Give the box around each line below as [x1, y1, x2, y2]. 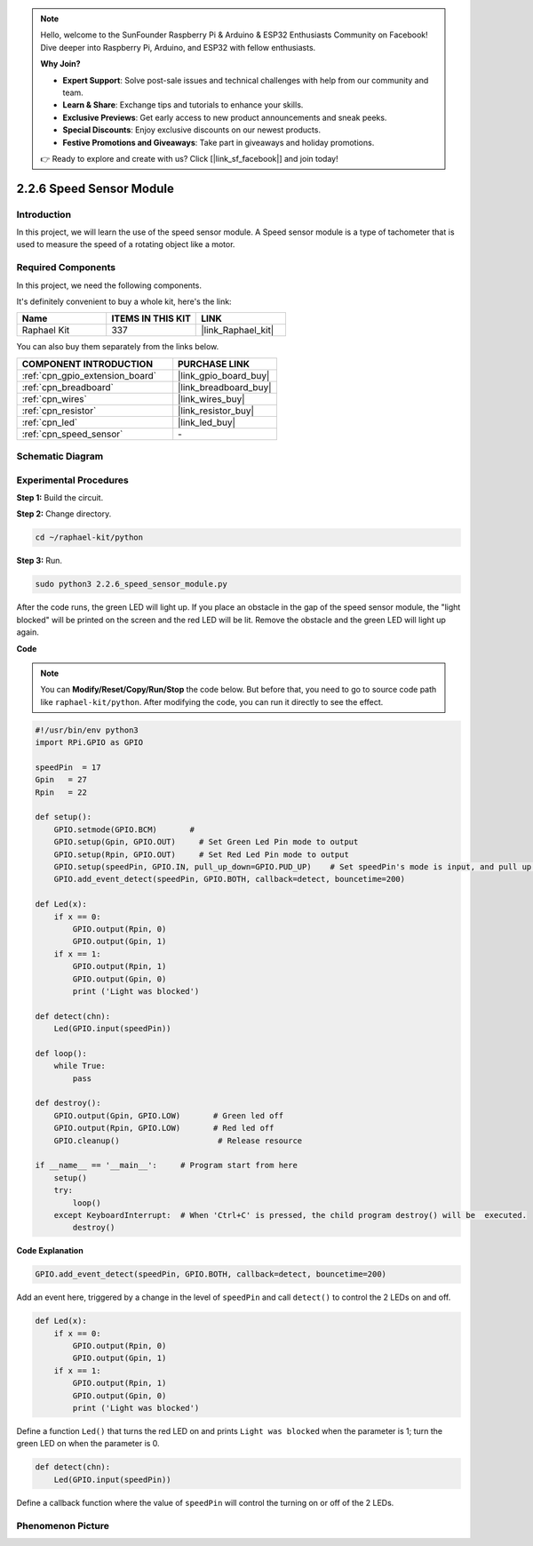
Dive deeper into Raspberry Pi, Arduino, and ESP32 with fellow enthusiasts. [40, 42, 316, 52]
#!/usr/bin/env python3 [35, 725, 139, 735]
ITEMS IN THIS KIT [111, 312, 191, 324]
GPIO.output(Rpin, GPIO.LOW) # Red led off [53, 1123, 274, 1133]
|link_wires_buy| [178, 392, 245, 405]
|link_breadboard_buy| [178, 380, 272, 393]
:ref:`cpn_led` [21, 416, 78, 429]
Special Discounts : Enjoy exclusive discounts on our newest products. [62, 124, 322, 135]
